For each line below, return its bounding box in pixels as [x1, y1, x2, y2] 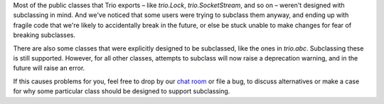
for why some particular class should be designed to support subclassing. [13, 87, 230, 95]
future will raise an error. [13, 64, 85, 73]
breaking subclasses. [13, 31, 76, 39]
